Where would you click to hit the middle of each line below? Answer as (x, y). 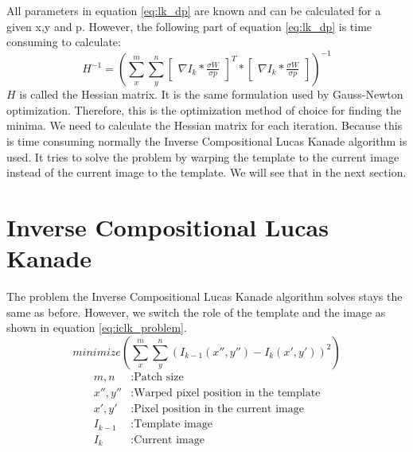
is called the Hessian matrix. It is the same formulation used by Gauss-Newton (211, 94)
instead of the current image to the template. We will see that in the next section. (206, 172)
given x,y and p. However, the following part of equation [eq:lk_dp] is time (189, 26)
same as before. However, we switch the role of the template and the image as (196, 312)
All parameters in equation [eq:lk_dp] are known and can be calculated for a (194, 10)
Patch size (159, 377)
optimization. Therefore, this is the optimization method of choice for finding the (204, 109)
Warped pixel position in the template (227, 393)
